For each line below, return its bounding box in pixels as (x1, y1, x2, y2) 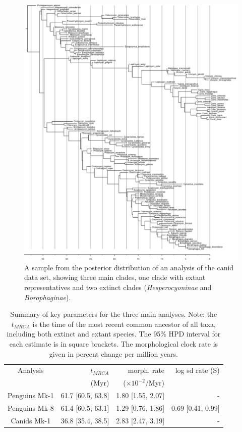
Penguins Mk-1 (8, 390, 54, 401)
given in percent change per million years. (49, 348, 178, 359)
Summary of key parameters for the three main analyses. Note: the (10, 309, 217, 319)
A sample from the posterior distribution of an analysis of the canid (24, 262, 234, 272)
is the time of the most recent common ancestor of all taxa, (32, 318, 216, 329)
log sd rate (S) (175, 365, 220, 375)
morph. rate (128, 365, 165, 375)
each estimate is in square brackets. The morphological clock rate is (9, 338, 218, 349)
